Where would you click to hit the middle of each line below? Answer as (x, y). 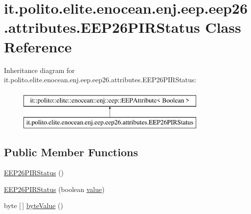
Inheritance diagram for (39, 70)
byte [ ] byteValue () (34, 205)
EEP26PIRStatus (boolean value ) (54, 189)
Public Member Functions (71, 152)
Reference (38, 46)
